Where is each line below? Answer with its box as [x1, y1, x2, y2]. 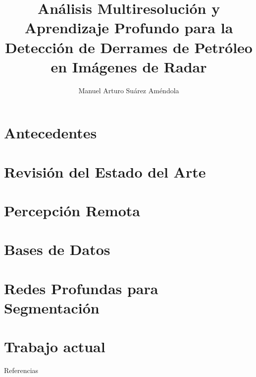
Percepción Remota [4, 200, 140, 221]
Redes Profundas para [4, 278, 158, 298]
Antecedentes [4, 123, 97, 143]
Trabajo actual [4, 336, 105, 357]
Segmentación [4, 297, 100, 317]
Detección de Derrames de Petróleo [5, 37, 253, 57]
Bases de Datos [4, 239, 110, 259]
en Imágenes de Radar [51, 56, 207, 76]
